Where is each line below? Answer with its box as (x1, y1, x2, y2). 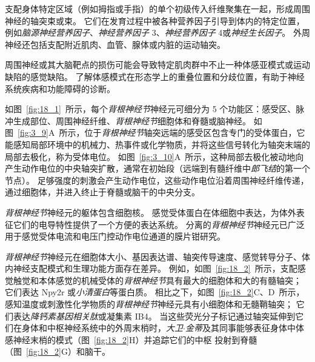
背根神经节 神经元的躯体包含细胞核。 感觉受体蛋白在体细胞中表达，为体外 (5, 206, 296, 218)
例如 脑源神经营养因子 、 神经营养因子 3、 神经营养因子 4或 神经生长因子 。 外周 (5, 26, 311, 39)
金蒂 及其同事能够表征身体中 (185, 321, 296, 334)
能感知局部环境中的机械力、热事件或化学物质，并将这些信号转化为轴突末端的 (5, 138, 310, 150)
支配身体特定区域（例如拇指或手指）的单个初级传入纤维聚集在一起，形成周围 (5, 2, 310, 15)
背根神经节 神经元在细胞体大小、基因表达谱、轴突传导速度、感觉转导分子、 (5, 250, 302, 263)
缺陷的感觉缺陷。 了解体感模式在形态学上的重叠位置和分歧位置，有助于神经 (5, 70, 305, 82)
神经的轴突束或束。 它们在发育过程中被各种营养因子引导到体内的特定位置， (5, 14, 305, 27)
